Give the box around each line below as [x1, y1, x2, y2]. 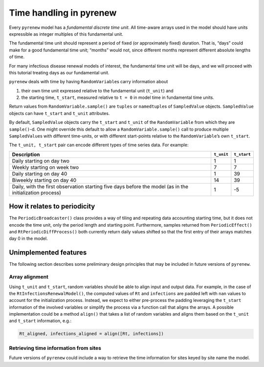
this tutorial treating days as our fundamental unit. [9, 69, 110, 75]
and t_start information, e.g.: [9, 318, 72, 324]
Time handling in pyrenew [9, 7, 117, 18]
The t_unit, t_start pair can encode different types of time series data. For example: [9, 142, 189, 148]
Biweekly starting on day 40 [12, 177, 77, 183]
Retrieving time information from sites [9, 344, 101, 351]
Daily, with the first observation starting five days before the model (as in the [12, 183, 188, 190]
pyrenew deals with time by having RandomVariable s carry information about [9, 79, 168, 85]
